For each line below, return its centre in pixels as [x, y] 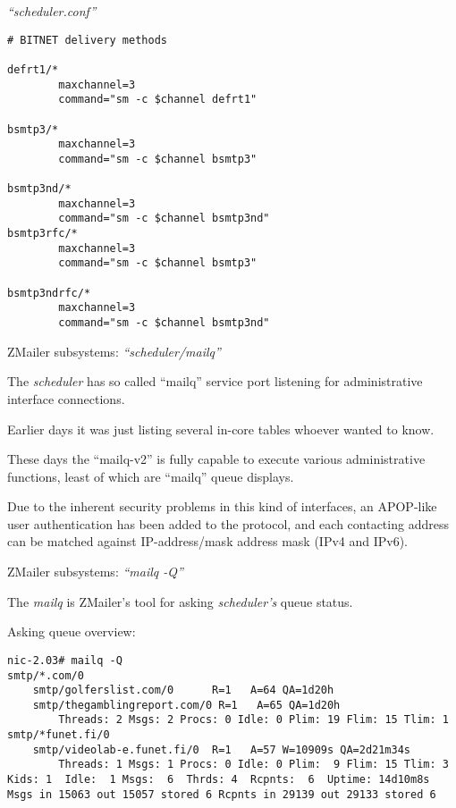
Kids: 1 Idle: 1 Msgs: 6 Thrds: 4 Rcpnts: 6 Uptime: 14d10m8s [219, 780]
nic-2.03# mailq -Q [65, 660]
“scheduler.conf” [52, 11]
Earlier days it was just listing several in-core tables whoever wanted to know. [221, 429]
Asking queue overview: [72, 631]
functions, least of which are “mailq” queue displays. [151, 476]
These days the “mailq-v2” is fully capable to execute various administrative [216, 459]
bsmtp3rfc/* [42, 234]
